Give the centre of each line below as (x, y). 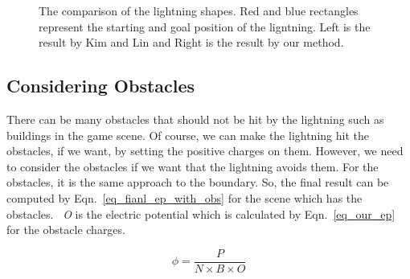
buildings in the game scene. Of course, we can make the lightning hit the (188, 135)
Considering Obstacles (101, 86)
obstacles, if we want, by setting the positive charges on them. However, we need (205, 151)
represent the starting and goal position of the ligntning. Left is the (205, 26)
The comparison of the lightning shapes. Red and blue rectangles (199, 10)
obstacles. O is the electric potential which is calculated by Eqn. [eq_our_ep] (201, 213)
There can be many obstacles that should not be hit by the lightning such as (195, 119)
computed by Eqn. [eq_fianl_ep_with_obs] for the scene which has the (184, 197)
